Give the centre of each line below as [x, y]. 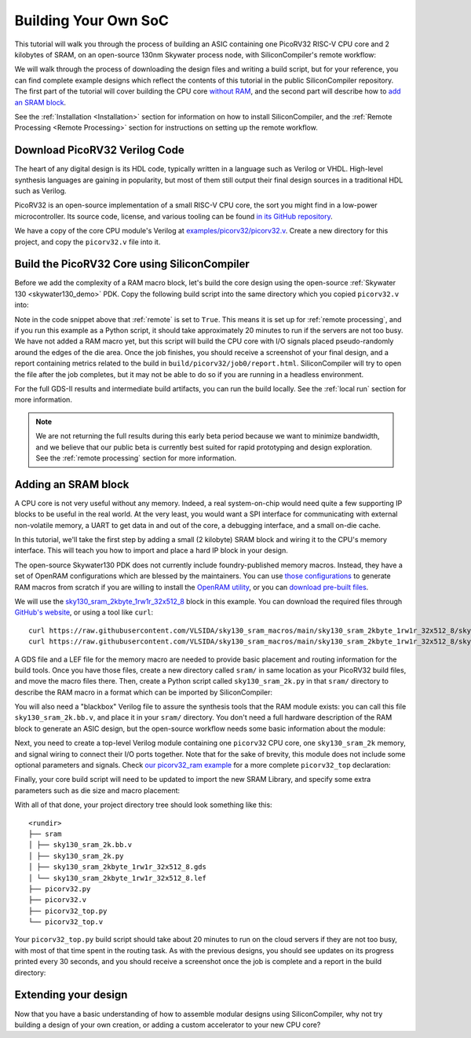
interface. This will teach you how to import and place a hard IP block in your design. [151, 551]
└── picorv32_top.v [66, 922]
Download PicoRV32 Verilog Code [99, 150]
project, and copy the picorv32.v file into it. [88, 242]
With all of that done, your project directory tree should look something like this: [143, 805]
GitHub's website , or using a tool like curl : [84, 612]
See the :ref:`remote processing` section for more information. [136, 458]
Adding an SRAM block [72, 484]
